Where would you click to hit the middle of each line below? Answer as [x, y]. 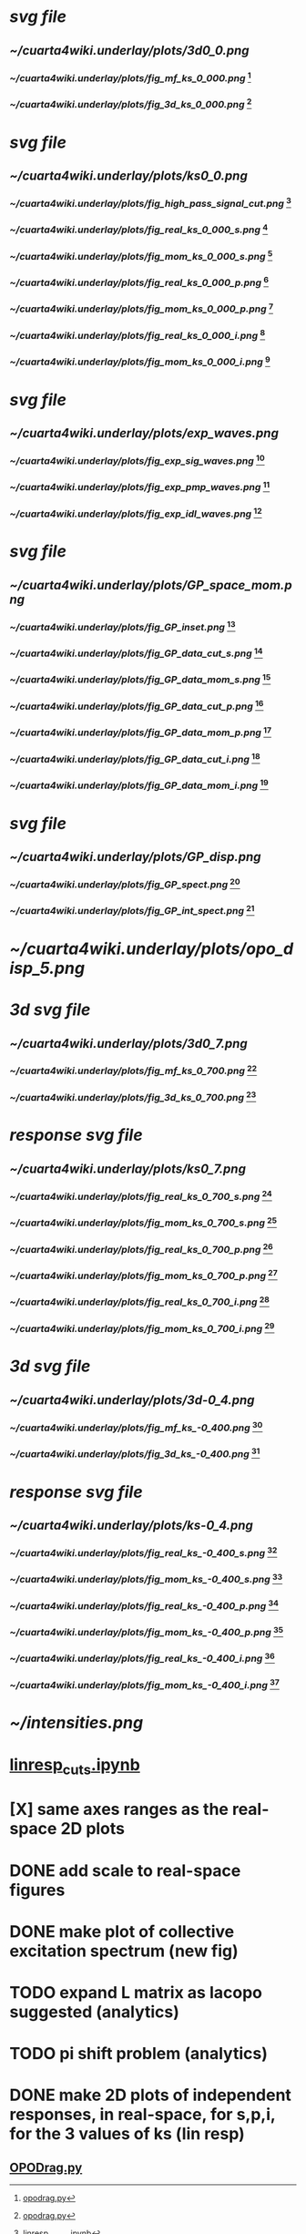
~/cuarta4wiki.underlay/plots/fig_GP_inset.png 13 [122, 626]
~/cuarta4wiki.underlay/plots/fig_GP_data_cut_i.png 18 [135, 758]
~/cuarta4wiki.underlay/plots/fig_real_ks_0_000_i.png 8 [138, 335]
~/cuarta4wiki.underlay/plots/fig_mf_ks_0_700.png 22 [133, 1070]
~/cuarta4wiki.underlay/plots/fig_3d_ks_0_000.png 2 [131, 103]
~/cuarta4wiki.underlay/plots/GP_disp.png [135, 857]
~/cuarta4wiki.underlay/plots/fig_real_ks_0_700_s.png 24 [141, 1196]
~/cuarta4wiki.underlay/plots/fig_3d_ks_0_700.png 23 [133, 1097]
